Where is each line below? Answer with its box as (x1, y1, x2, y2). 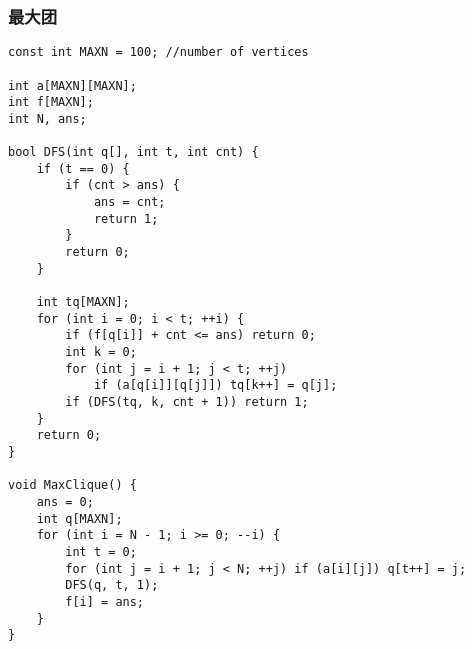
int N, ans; (8, 111, 87, 126)
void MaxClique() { (8, 478, 137, 493)
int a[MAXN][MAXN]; (8, 78, 137, 93)
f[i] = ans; (65, 594, 145, 609)
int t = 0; (65, 544, 137, 559)
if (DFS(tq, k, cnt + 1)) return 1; (65, 395, 309, 409)
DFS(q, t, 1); (65, 578, 159, 593)
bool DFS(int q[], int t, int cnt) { (8, 145, 259, 160)
